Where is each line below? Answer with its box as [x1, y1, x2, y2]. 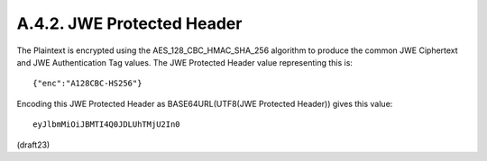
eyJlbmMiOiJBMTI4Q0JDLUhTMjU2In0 [32, 120, 180, 130]
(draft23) [16, 139, 51, 150]
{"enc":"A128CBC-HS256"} [32, 78, 142, 89]
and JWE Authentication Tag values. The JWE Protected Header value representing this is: [16, 57, 354, 67]
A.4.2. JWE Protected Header [16, 13, 243, 33]
